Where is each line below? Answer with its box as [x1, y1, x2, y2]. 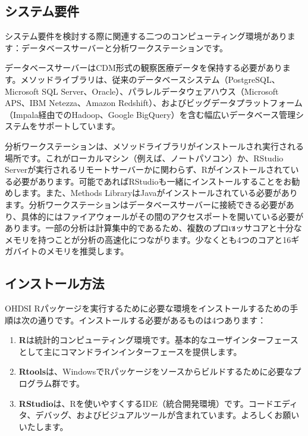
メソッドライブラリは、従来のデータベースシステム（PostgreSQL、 [20, 73, 280, 85]
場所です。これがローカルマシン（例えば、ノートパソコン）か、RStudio [5, 151, 284, 164]
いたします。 [18, 420, 68, 432]
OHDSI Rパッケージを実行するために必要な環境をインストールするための [5, 302, 290, 314]
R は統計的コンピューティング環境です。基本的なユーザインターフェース [18, 334, 298, 346]
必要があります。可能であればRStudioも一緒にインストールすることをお [12, 175, 292, 187]
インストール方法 [5, 274, 105, 292]
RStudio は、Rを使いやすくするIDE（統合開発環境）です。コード [18, 397, 274, 409]
